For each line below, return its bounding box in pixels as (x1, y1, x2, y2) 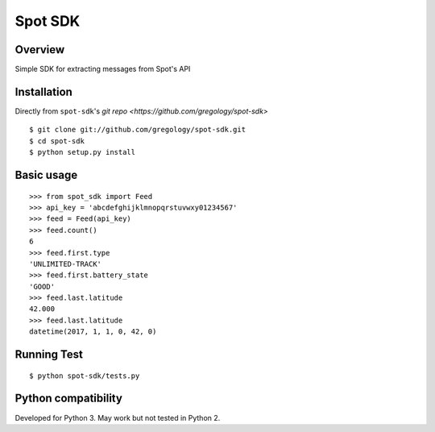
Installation (14, 85, 72, 98)
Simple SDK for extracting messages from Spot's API (14, 64, 191, 74)
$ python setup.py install (29, 147, 136, 157)
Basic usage (14, 168, 78, 181)
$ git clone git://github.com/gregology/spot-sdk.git (29, 125, 246, 135)
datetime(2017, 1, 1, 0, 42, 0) (29, 327, 157, 336)
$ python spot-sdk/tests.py (29, 371, 140, 380)
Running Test (14, 347, 84, 362)
